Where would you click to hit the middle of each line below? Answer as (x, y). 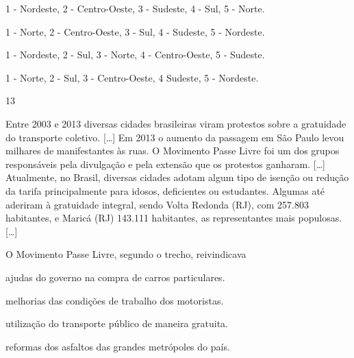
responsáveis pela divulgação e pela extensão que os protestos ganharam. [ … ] (165, 164)
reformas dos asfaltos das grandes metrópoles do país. (118, 346)
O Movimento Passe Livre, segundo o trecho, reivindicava (126, 254)
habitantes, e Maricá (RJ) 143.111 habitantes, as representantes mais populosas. (174, 218)
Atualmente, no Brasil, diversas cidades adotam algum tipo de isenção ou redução (177, 177)
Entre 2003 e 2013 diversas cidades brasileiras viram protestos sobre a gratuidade (176, 123)
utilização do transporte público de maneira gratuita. (117, 323)
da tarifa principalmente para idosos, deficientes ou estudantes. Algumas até (165, 190)
